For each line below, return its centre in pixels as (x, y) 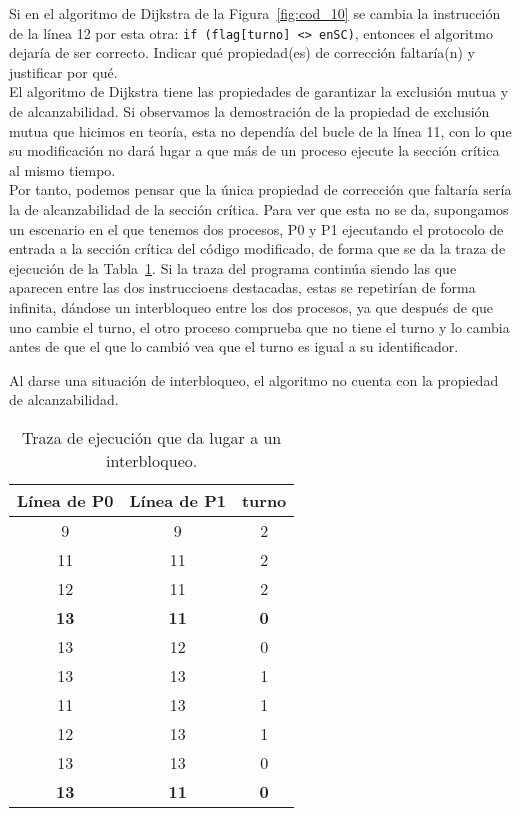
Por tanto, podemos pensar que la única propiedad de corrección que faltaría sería (260, 189)
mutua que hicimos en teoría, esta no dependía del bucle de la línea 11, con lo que (260, 130)
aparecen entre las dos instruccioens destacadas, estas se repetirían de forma (242, 287)
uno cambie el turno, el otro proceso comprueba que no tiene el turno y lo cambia (259, 326)
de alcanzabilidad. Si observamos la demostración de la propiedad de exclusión (249, 111)
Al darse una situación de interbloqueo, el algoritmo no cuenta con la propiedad (254, 379)
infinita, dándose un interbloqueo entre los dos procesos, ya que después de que (251, 306)
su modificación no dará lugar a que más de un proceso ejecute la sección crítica (254, 150)
